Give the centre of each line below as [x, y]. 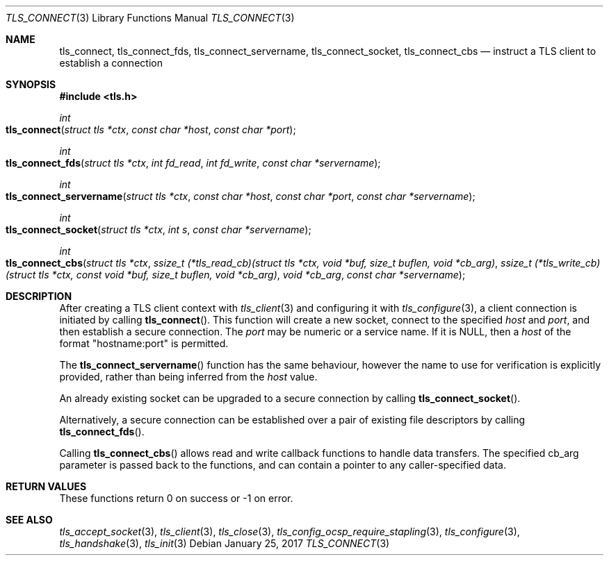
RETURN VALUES [46, 486]
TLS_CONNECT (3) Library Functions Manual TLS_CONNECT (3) [150, 18]
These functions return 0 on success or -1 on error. [176, 498]
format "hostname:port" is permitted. [144, 343]
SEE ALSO [29, 520]
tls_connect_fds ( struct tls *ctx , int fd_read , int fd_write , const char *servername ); [193, 163]
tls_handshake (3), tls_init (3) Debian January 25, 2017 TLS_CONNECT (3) [225, 543]
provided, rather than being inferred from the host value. [188, 377]
